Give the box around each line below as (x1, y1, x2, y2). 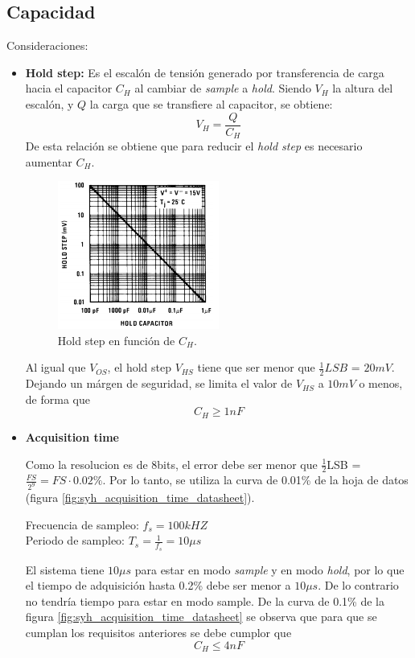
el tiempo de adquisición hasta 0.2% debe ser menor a (25, 577, 291, 594)
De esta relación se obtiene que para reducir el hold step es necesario (25, 138, 363, 154)
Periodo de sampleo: (25, 532, 125, 549)
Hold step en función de (57, 331, 175, 348)
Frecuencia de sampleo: (25, 516, 139, 533)
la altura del (332, 80, 393, 97)
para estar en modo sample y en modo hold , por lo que (134, 561, 405, 578)
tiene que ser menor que (197, 359, 315, 376)
